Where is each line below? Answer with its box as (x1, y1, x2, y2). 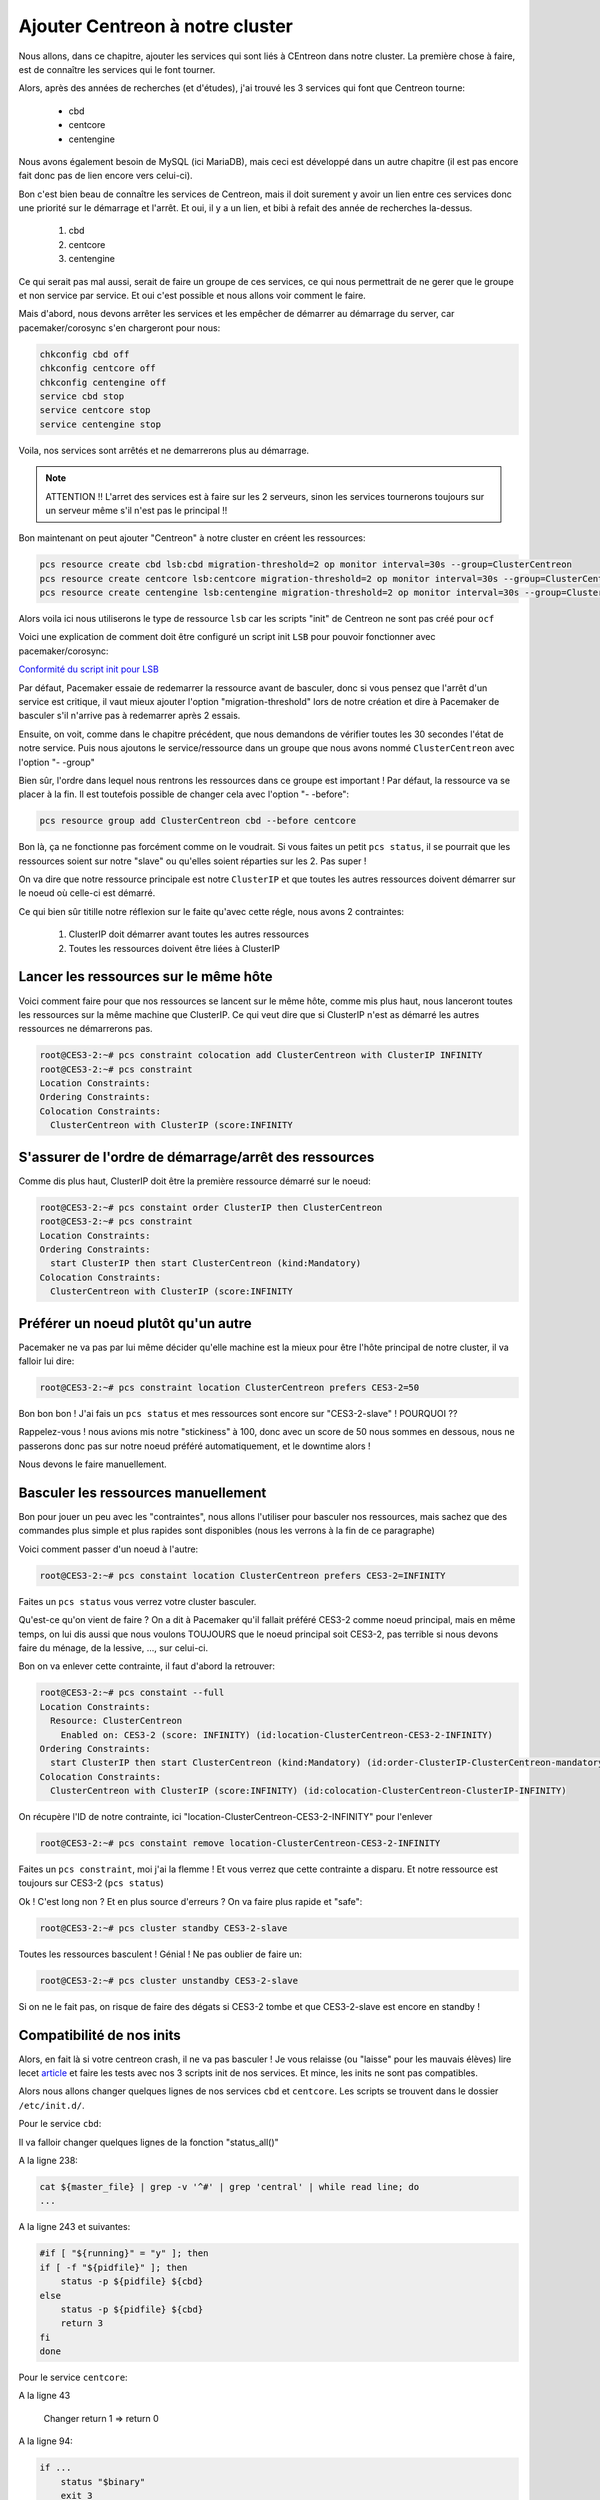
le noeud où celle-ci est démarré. (18, 887, 156, 899)
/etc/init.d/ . (18, 2099, 85, 2111)
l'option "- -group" (18, 756, 95, 768)
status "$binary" (60, 2476, 146, 2487)
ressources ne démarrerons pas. (18, 1023, 154, 1035)
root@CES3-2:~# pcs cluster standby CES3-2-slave (39, 1922, 288, 1934)
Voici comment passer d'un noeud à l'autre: (18, 1543, 199, 1555)
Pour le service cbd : (18, 2118, 102, 2130)
